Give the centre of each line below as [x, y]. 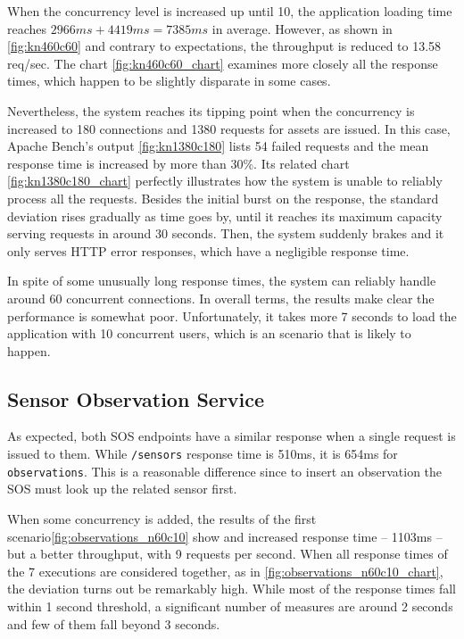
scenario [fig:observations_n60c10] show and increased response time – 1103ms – [225, 536]
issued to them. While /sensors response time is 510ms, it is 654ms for [203, 454]
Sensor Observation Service [136, 398]
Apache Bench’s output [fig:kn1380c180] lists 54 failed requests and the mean [218, 146]
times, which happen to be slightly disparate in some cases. [169, 81]
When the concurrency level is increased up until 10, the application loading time [230, 11]
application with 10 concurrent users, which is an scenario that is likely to [209, 333]
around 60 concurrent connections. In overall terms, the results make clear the [221, 298]
